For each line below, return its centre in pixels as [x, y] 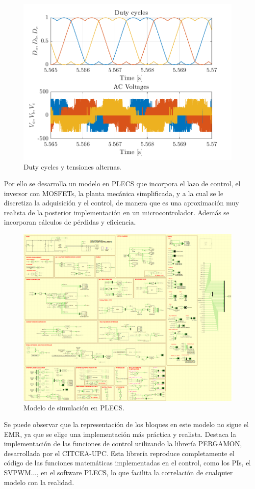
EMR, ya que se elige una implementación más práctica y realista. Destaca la [120, 434]
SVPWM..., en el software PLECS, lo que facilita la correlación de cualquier [118, 473]
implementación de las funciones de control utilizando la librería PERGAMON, [123, 444]
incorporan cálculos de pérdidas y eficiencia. [70, 222]
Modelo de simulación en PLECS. [74, 408]
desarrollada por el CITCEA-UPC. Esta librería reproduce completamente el [119, 453]
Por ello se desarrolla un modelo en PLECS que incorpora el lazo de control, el [122, 184]
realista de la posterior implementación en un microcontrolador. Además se [117, 212]
